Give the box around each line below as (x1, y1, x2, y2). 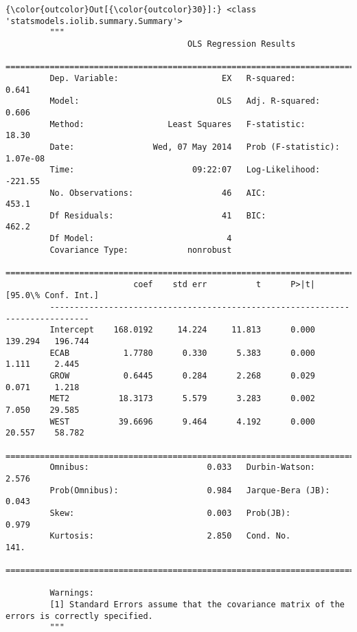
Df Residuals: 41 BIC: (49, 210, 266, 221)
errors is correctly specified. (5, 611, 153, 621)
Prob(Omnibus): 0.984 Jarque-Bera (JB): (49, 485, 330, 495)
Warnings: (49, 588, 94, 598)
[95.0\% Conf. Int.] (5, 291, 100, 301)
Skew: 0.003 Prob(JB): (49, 508, 291, 518)
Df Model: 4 (49, 234, 232, 244)
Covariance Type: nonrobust (49, 245, 232, 255)
